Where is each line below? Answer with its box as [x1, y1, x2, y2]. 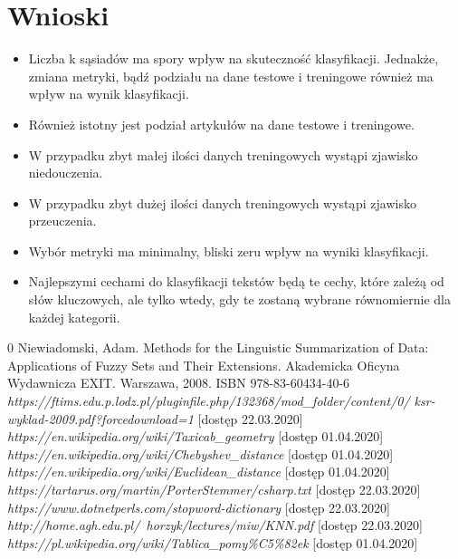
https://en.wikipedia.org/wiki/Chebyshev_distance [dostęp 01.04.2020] [7, 444, 394, 463]
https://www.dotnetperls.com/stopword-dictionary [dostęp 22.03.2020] [7, 497, 390, 516]
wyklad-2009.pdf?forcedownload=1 [7, 409, 194, 428]
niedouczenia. [28, 163, 103, 182]
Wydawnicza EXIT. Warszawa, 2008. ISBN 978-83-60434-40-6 [7, 373, 350, 392]
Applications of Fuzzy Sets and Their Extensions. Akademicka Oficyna [7, 355, 400, 374]
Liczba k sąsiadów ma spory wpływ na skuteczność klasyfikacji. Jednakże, [28, 49, 439, 68]
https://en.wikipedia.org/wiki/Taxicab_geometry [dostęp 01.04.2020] [7, 427, 384, 446]
